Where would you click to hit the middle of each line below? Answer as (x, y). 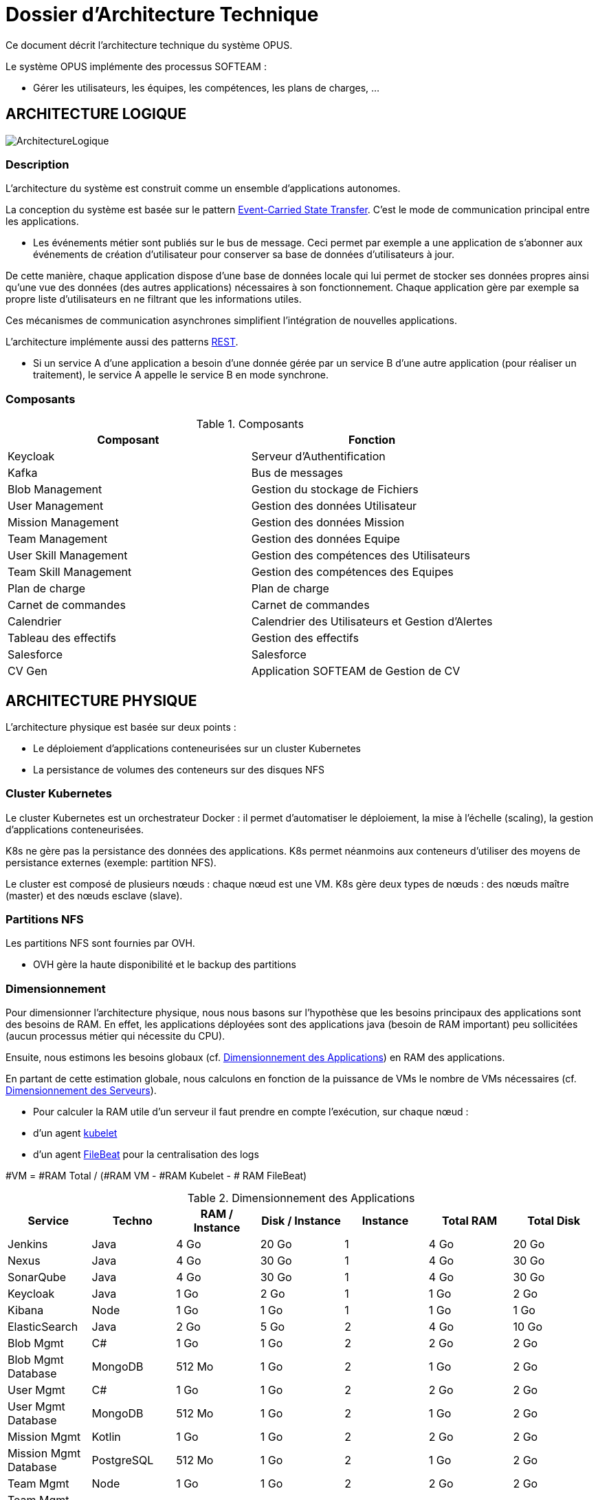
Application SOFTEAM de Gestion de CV (356, 671)
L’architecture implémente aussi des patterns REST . (122, 342)
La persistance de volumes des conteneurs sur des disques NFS (179, 769)
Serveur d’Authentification (318, 457)
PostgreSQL (123, 1460)
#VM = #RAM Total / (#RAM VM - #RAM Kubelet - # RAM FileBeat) (156, 1176)
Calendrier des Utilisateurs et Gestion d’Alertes (372, 622)
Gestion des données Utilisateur (334, 506)
